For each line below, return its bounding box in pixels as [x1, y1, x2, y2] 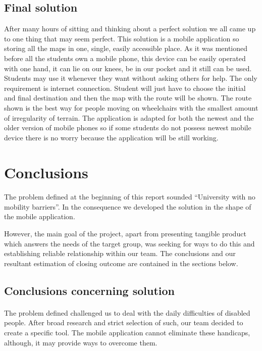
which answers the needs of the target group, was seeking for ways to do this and [4, 238, 255, 248]
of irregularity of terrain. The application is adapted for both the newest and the [4, 112, 254, 123]
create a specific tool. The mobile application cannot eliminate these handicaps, [4, 327, 250, 338]
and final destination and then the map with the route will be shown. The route [4, 92, 252, 103]
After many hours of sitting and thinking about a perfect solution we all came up [4, 23, 256, 34]
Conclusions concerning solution [4, 282, 175, 298]
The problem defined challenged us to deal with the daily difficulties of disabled [4, 307, 250, 318]
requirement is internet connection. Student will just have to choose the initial [4, 82, 246, 93]
